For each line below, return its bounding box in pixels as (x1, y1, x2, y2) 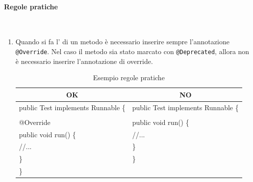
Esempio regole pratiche (93, 72, 165, 83)
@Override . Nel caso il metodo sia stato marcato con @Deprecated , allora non (15, 46, 250, 56)
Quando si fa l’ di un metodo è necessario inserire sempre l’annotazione (15, 36, 229, 47)
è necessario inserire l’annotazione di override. (15, 56, 153, 66)
